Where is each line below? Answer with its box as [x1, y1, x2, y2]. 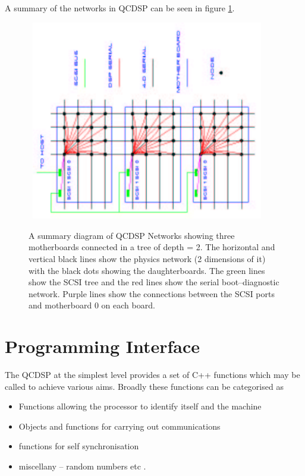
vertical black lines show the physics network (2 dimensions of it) [29, 252, 266, 264]
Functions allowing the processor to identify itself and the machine [18, 400, 262, 412]
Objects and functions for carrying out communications [18, 420, 221, 432]
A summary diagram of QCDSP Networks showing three [29, 229, 235, 241]
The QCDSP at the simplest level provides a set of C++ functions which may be [5, 368, 300, 381]
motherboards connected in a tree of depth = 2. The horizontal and [29, 241, 275, 253]
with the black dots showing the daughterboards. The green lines [29, 264, 265, 276]
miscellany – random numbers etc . [18, 459, 146, 472]
